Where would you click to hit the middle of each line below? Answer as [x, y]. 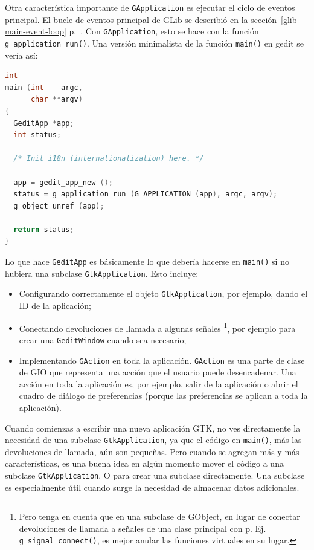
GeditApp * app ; [44, 123]
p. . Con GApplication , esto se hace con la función [164, 31]
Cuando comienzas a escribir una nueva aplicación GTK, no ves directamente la [153, 428]
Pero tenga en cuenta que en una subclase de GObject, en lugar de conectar [159, 516]
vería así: [21, 55]
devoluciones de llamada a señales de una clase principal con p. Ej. [143, 528]
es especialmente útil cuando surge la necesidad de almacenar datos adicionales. [152, 487]
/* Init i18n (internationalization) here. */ [109, 159]
